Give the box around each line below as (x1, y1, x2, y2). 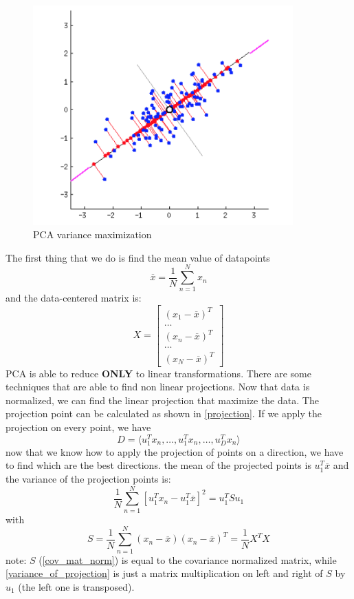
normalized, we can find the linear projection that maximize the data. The (5, 392, 319, 407)
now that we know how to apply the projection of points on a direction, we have (5, 444, 344, 459)
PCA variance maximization (33, 227, 152, 242)
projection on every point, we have (5, 420, 151, 434)
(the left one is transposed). (18, 579, 135, 593)
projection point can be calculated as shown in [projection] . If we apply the (5, 406, 322, 421)
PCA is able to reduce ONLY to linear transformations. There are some (5, 366, 311, 380)
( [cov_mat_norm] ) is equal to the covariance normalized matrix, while (38, 552, 337, 567)
